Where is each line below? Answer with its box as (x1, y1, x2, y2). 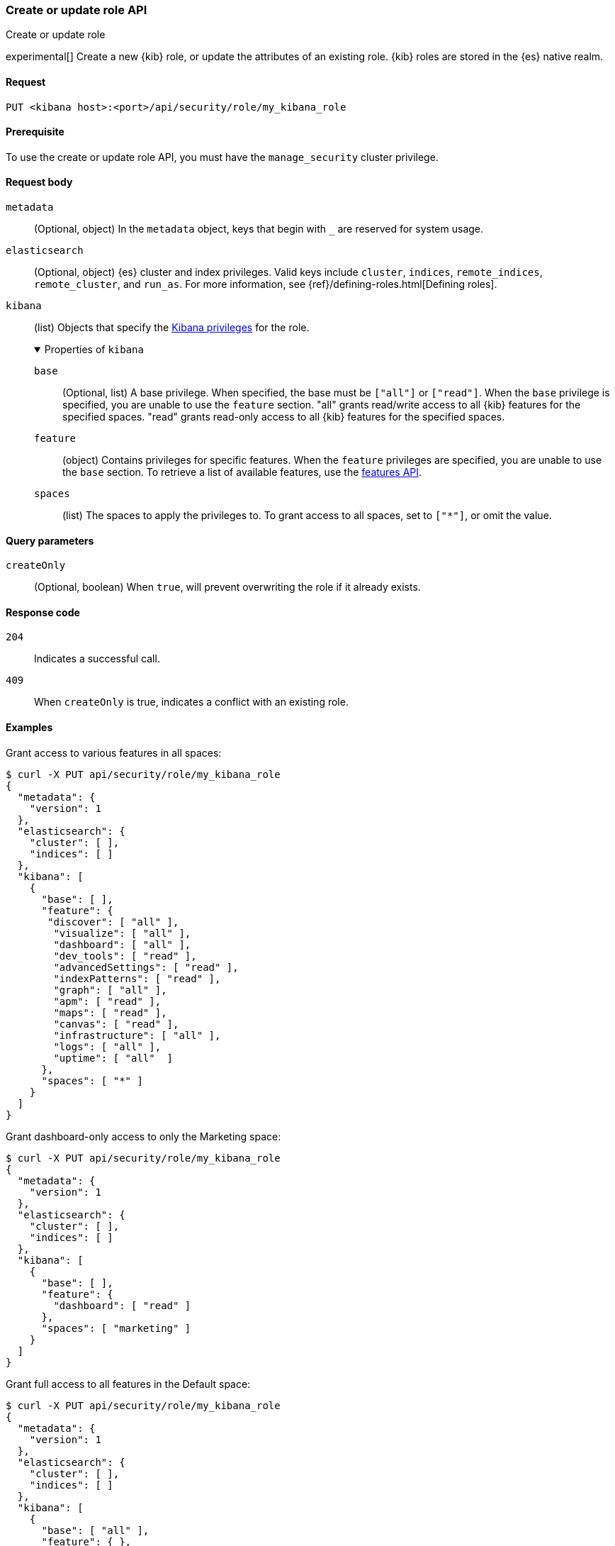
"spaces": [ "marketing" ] (41, 1322, 191, 1334)
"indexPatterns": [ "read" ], (53, 972, 221, 984)
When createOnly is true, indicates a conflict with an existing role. (34, 696, 349, 708)
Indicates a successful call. (34, 652, 160, 665)
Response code (6, 606, 80, 618)
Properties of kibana (44, 343, 144, 356)
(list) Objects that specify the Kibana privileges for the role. (34, 321, 310, 334)
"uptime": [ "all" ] (53, 1052, 174, 1064)
